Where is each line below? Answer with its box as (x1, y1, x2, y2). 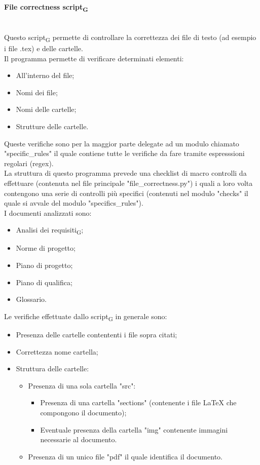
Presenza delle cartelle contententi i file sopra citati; (16, 329, 177, 339)
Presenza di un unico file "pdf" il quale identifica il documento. (28, 451, 222, 461)
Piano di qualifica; (16, 277, 72, 287)
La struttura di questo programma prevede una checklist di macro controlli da (4, 168, 247, 178)
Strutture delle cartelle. (16, 121, 89, 132)
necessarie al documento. (40, 434, 117, 445)
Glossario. (16, 294, 47, 304)
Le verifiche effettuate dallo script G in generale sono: (4, 311, 167, 323)
